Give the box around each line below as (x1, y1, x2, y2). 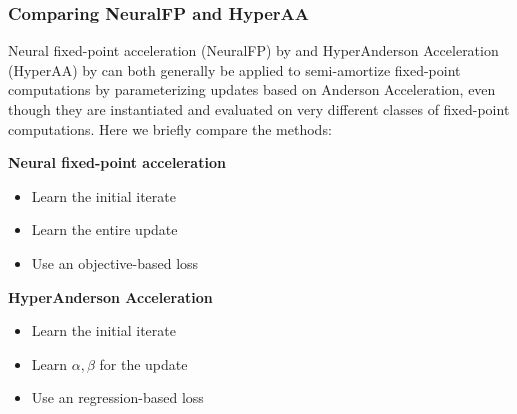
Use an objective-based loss (31, 252, 199, 273)
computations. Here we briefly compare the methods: (8, 118, 332, 139)
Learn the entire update (31, 219, 178, 240)
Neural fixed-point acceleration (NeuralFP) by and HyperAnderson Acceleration (8, 40, 499, 61)
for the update (99, 353, 188, 374)
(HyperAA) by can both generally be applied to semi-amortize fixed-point (8, 59, 461, 80)
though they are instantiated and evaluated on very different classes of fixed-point (8, 99, 510, 119)
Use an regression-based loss (31, 387, 204, 408)
